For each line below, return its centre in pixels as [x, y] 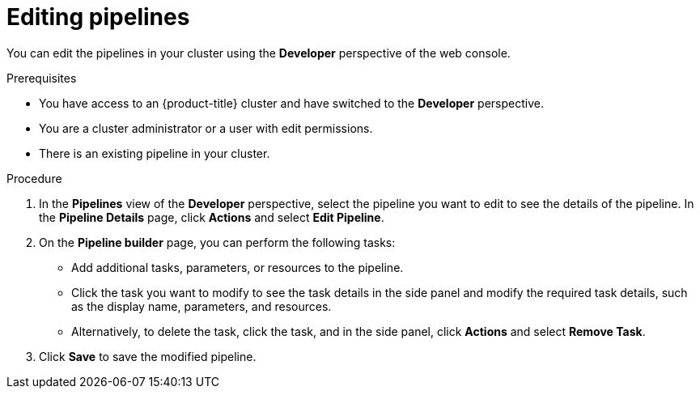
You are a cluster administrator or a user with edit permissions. [206, 128]
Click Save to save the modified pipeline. [148, 356]
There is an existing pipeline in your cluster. [155, 153]
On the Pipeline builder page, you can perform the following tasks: [217, 242]
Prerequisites [42, 78]
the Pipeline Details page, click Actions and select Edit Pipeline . [212, 217]
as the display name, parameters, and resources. [202, 306]
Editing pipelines [98, 17]
